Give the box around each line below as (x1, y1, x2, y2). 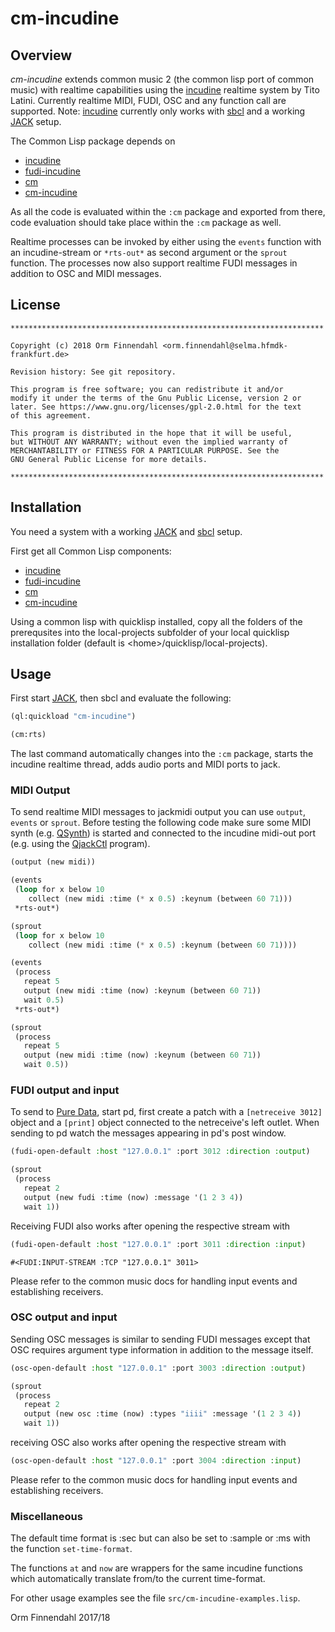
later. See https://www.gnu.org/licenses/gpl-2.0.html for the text (10, 402, 302, 412)
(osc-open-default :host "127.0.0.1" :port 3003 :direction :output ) (10, 1363, 307, 1373)
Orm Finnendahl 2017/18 (10, 1612, 111, 1624)
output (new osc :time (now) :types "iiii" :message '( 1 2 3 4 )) (23, 1409, 302, 1419)
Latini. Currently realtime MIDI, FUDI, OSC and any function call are (10, 95, 287, 106)
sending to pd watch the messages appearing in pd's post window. (10, 1127, 287, 1139)
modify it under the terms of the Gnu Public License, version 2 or (10, 393, 302, 403)
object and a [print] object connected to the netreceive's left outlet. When (10, 1117, 320, 1129)
